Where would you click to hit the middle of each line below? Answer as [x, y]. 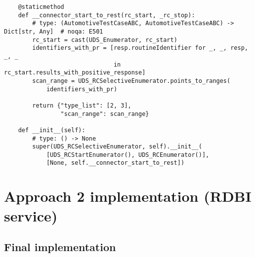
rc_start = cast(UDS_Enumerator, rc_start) [105, 40]
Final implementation [60, 247]
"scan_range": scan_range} [105, 114]
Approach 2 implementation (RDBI [128, 196]
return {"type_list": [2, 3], [82, 105]
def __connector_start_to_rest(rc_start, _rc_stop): [106, 15]
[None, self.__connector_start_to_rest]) [115, 163]
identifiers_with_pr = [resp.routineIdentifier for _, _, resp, [140, 48]
